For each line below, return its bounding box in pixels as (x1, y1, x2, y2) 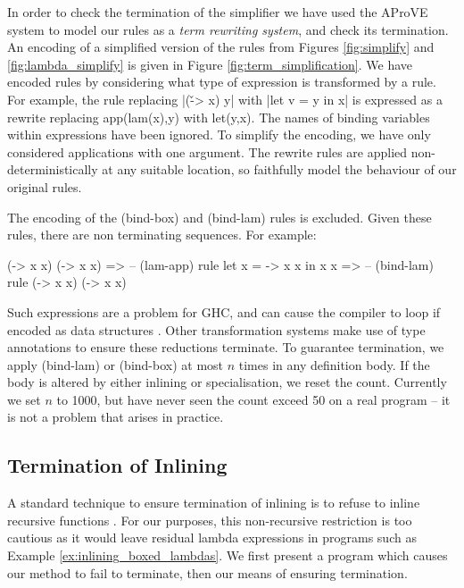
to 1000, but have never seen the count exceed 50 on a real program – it (56, 390, 451, 408)
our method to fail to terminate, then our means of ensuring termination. (7, 563, 408, 582)
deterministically (7, 160, 98, 179)
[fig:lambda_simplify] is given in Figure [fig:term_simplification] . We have (7, 55, 413, 73)
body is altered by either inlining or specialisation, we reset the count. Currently (7, 373, 447, 391)
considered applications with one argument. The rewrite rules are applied (7, 142, 408, 161)
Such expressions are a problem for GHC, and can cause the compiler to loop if (7, 302, 441, 321)
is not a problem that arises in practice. (7, 407, 224, 426)
